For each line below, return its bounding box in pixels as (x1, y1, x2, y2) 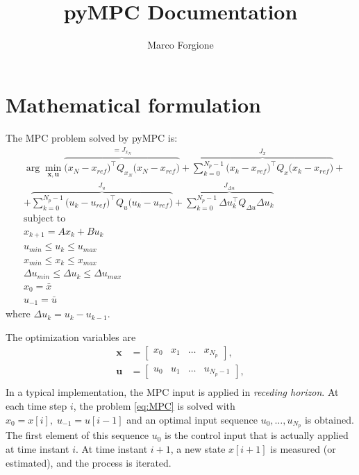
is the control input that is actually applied (164, 428, 349, 442)
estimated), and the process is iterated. (6, 455, 172, 469)
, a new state (170, 442, 226, 456)
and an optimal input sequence (126, 412, 258, 426)
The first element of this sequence (6, 428, 149, 442)
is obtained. (304, 412, 354, 426)
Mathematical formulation (6, 90, 261, 118)
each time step (6, 398, 67, 412)
